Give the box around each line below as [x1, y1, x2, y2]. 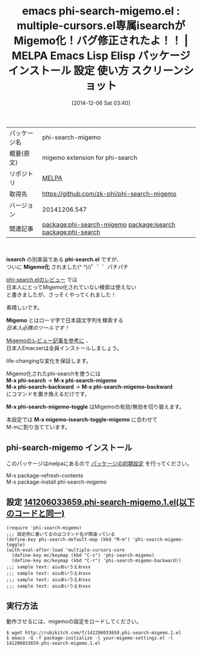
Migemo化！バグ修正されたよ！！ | [14, 34, 188, 48]
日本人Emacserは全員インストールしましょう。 [6, 344, 123, 351]
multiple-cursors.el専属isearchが [17, 19, 185, 32]
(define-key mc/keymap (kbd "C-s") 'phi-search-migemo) [11, 552, 155, 558]
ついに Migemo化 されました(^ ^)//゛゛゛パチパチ [6, 263, 129, 270]
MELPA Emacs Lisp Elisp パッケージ [11, 49, 191, 63]
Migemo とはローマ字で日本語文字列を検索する [6, 316, 124, 324]
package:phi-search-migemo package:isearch [41, 220, 176, 229]
